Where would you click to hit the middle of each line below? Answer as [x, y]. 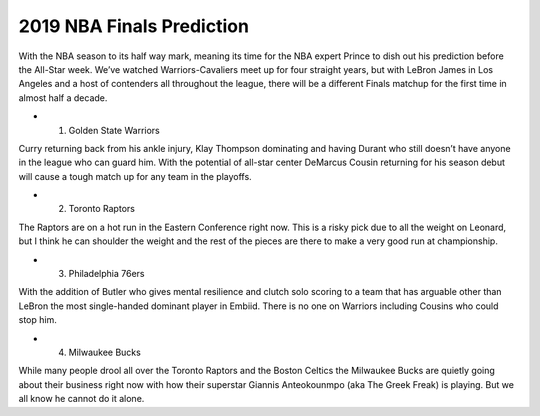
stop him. [37, 320]
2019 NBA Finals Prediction [134, 26]
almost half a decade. [63, 97]
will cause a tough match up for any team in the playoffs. [135, 176]
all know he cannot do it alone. [81, 399]
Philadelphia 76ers [106, 274]
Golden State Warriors [114, 130]
